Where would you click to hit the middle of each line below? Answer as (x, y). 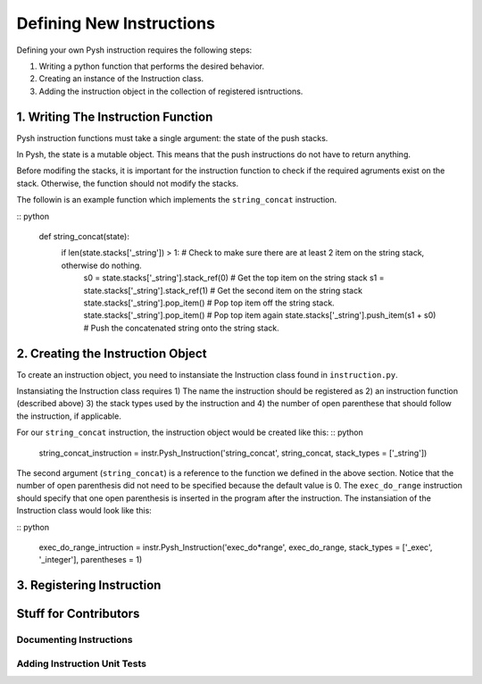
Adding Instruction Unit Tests (82, 663)
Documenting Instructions (75, 640)
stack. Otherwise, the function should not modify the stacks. (128, 183)
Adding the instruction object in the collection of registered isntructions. (171, 91)
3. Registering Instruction (89, 585)
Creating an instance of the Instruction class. (121, 79)
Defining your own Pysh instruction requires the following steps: (134, 50)
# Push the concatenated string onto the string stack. (182, 328)
